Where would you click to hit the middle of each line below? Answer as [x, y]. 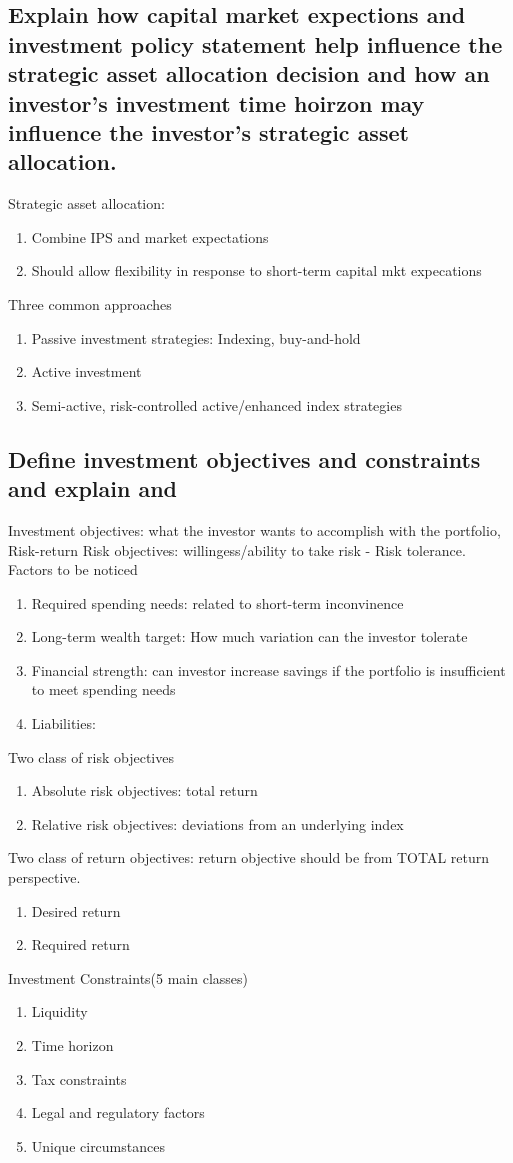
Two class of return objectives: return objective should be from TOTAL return [249, 857]
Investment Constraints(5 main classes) [128, 977]
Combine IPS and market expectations [150, 236]
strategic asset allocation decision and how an [249, 73]
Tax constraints [79, 1078]
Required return [80, 944]
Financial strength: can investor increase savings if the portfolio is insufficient [268, 669]
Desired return [76, 910]
